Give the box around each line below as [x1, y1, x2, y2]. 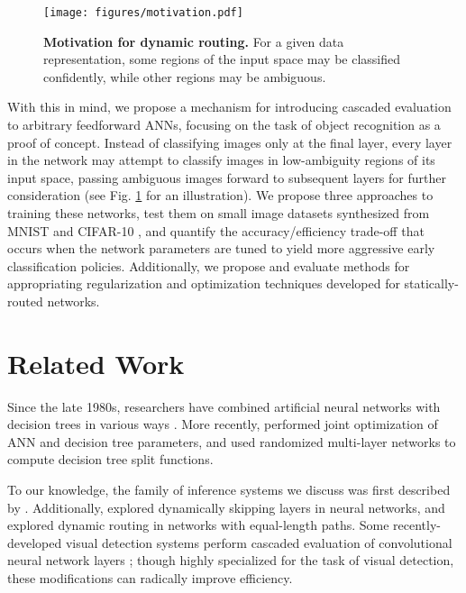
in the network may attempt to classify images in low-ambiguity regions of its [7, 151, 435, 169]
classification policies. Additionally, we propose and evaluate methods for [7, 256, 410, 275]
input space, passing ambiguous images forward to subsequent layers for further [7, 168, 446, 187]
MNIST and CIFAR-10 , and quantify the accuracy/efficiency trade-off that [7, 221, 425, 240]
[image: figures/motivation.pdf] [43, 6, 243, 19]
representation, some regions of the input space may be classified [43, 50, 401, 68]
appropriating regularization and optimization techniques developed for [7, 274, 400, 293]
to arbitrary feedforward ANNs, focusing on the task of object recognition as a [7, 115, 441, 134]
